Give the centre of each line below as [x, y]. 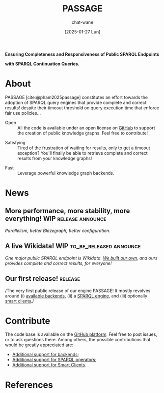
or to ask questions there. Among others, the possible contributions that [78, 340]
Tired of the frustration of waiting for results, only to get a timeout [84, 148]
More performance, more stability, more [68, 211]
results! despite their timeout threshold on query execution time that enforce [82, 108]
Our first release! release [42, 279]
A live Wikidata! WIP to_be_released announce [73, 246]
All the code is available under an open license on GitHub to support [86, 128]
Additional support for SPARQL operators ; [54, 360]
